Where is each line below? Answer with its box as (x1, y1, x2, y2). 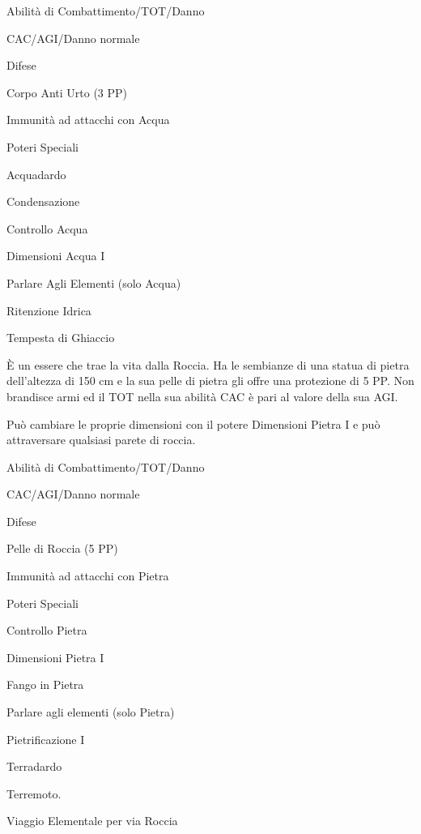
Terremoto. (6, 785, 62, 802)
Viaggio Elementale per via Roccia (6, 812, 178, 829)
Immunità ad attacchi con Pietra (6, 567, 169, 584)
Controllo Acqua (6, 220, 88, 237)
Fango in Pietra (6, 676, 84, 693)
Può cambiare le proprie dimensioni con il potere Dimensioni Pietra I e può (6, 415, 381, 432)
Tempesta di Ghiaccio (6, 329, 115, 346)
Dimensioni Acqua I (6, 247, 105, 264)
